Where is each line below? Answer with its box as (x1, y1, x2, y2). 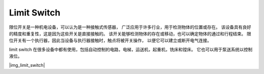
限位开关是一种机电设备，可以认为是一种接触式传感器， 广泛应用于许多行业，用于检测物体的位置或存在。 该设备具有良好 (9, 24, 251, 30)
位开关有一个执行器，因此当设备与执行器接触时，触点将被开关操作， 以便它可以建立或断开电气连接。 (9, 38, 212, 44)
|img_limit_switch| (9, 62, 45, 68)
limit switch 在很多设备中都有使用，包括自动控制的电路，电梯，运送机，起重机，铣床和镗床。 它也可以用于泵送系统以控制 (9, 46, 253, 52)
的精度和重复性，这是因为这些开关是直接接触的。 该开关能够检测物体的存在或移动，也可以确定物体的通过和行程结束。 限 (9, 30, 251, 36)
